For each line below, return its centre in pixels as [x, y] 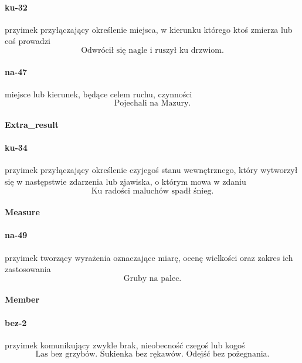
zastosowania [28, 269]
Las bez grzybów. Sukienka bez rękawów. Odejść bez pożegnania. [152, 354]
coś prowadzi [28, 41]
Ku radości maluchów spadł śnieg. [152, 191]
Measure [22, 212]
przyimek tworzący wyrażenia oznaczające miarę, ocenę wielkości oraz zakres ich [149, 257]
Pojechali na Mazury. [152, 104]
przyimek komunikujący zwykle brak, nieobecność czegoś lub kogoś [125, 345]
